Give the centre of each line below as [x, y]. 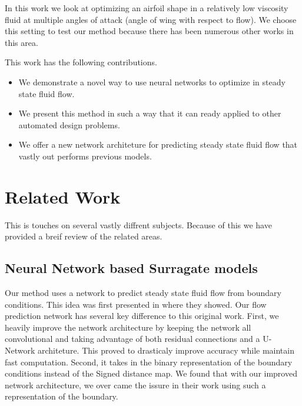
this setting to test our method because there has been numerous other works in [149, 31]
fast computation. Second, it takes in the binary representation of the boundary [149, 362]
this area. [21, 42]
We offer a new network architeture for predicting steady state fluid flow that [158, 144]
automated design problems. [69, 124]
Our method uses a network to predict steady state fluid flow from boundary [143, 293]
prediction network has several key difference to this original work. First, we [142, 316]
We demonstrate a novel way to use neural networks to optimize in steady [152, 81]
